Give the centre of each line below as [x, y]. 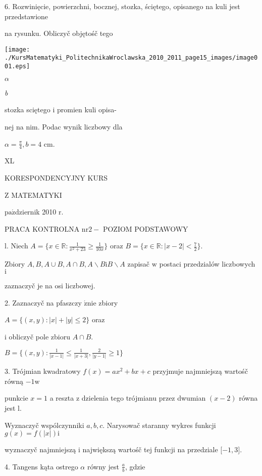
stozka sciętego [28, 110]
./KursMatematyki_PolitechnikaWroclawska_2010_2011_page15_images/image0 [131, 58]
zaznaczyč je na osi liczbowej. [50, 286]
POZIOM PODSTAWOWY [145, 228]
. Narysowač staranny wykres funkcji [159, 425]
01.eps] [17, 67]
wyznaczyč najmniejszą [40, 449]
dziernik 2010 [36, 212]
